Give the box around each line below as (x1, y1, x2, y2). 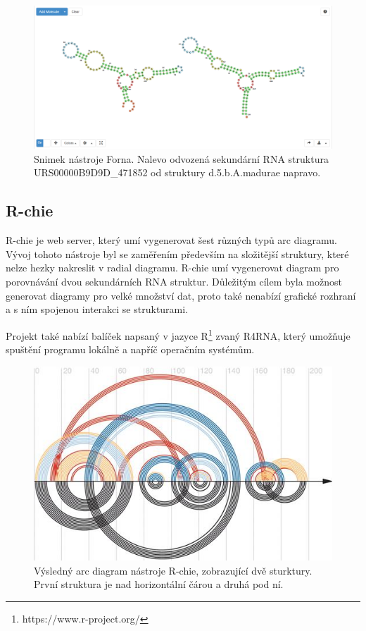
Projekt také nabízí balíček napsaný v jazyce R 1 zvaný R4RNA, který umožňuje (6, 326, 351, 343)
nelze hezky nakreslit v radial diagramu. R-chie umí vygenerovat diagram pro (6, 260, 339, 275)
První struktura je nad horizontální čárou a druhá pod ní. (34, 577, 284, 592)
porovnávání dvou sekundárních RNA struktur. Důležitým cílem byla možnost (6, 274, 342, 289)
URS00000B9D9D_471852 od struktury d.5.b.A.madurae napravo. (34, 165, 321, 180)
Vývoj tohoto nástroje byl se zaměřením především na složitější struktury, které (6, 246, 349, 261)
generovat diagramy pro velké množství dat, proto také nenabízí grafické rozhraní (6, 288, 356, 302)
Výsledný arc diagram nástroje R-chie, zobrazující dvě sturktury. (34, 563, 313, 577)
